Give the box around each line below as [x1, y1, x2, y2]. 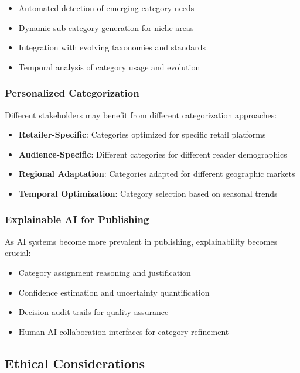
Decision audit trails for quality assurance [18, 306, 169, 318]
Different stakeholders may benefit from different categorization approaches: [5, 108, 277, 121]
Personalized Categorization [5, 85, 139, 100]
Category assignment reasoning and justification [18, 266, 191, 278]
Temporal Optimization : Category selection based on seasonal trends [18, 187, 278, 199]
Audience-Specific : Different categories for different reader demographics [18, 148, 287, 160]
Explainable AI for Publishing [5, 212, 149, 227]
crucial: [5, 247, 31, 259]
